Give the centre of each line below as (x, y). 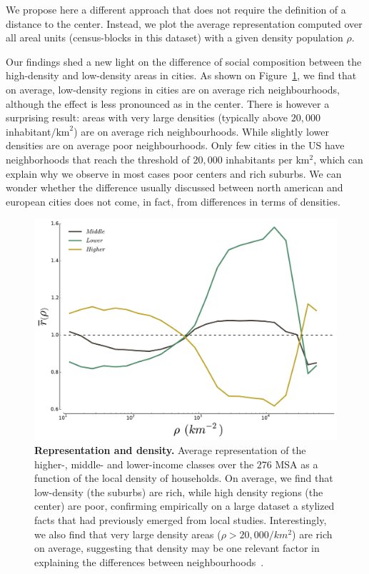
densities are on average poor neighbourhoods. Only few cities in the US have (175, 145)
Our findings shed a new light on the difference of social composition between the (184, 61)
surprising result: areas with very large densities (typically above (147, 117)
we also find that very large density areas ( (128, 534)
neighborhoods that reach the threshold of (98, 159)
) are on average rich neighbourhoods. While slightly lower (201, 131)
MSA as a (297, 464)
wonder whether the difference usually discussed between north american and (175, 187)
